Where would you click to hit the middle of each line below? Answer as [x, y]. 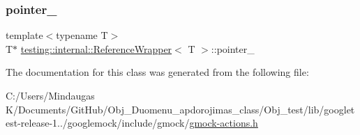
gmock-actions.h [224, 123]
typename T [82, 35]
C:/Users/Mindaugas [50, 95]
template [24, 35]
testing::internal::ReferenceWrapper [96, 48]
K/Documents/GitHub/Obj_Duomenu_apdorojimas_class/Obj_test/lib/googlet [180, 109]
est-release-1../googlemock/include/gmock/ [98, 123]
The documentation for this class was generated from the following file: [157, 72]
